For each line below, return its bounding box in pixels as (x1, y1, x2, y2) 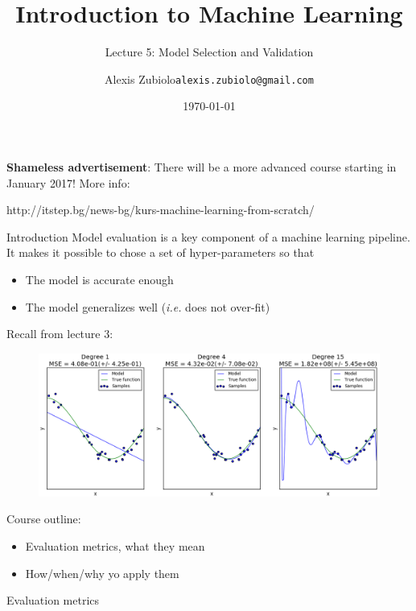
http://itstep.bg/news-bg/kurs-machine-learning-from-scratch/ (6, 201, 315, 218)
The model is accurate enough (25, 270, 174, 287)
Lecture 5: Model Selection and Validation (105, 43, 314, 60)
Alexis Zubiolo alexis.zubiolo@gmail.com (105, 70, 314, 87)
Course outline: (6, 510, 81, 527)
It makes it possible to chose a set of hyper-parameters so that (6, 244, 315, 261)
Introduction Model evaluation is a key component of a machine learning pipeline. (6, 228, 410, 245)
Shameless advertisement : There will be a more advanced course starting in (6, 158, 397, 175)
